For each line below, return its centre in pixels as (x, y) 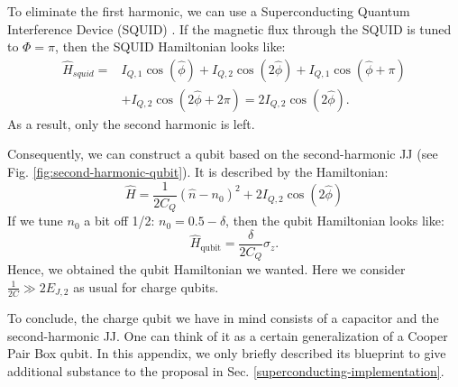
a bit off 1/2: (119, 221)
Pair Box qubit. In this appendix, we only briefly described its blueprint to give (227, 353)
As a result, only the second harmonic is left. (131, 123)
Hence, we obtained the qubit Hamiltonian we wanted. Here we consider (206, 269)
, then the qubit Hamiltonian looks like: (335, 221)
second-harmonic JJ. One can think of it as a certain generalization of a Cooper (228, 335)
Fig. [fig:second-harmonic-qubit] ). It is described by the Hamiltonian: (198, 172)
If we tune (35, 221)
